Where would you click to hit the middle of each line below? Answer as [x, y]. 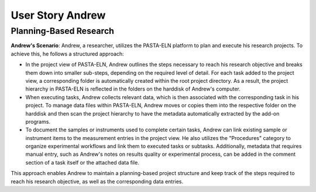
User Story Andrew [58, 15]
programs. [38, 121]
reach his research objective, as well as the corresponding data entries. [97, 181]
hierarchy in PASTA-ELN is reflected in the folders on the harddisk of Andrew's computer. [133, 89]
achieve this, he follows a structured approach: [67, 54]
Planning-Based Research [62, 31]
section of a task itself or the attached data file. [83, 162]
